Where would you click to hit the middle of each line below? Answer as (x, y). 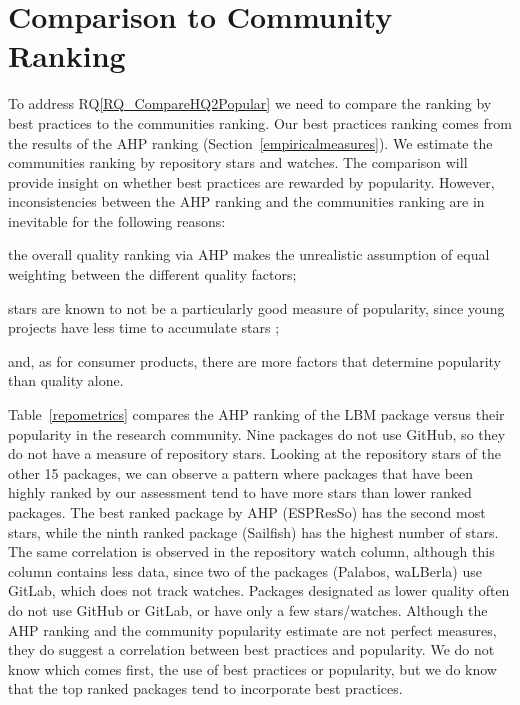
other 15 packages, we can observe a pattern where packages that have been (241, 472)
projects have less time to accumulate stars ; (144, 327)
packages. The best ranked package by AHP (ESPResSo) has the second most (247, 512)
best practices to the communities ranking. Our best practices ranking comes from (260, 122)
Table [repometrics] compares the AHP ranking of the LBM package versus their (256, 414)
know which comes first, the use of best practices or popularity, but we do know (252, 668)
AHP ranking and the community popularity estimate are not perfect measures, (252, 629)
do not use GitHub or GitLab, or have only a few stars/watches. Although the (248, 609)
